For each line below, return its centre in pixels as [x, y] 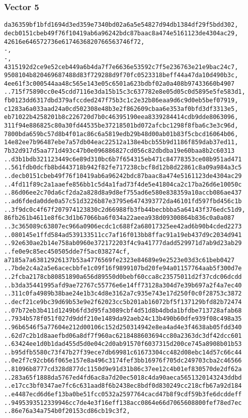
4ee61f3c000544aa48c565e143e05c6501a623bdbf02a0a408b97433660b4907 [119, 83]
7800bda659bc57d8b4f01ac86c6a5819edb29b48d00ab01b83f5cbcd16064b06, [121, 134]
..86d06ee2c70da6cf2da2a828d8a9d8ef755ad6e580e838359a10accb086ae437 [123, 193]
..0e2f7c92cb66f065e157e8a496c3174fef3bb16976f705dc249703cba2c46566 [123, 361]
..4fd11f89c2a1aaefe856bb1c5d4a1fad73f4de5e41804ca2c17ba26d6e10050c [123, 184]
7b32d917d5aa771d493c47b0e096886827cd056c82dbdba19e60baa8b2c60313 [119, 151]
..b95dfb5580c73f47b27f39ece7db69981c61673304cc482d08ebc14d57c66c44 [123, 352]
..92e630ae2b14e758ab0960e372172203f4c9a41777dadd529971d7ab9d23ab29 [123, 243]
